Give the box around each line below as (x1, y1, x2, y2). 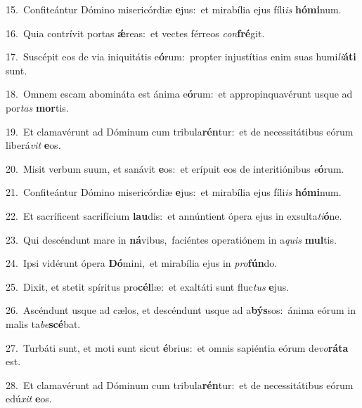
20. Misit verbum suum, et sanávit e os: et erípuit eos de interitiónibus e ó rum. (6, 161, 344, 176)
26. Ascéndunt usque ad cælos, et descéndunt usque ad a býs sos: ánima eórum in (6, 303, 356, 317)
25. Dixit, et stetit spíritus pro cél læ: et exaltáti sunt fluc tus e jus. (6, 279, 290, 294)
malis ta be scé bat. (6, 316, 81, 331)
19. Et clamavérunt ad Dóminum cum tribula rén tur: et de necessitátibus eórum (6, 124, 354, 138)
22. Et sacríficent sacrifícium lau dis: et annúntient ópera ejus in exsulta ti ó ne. (6, 208, 342, 223)
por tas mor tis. (6, 100, 69, 114)
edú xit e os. (6, 391, 52, 406)
